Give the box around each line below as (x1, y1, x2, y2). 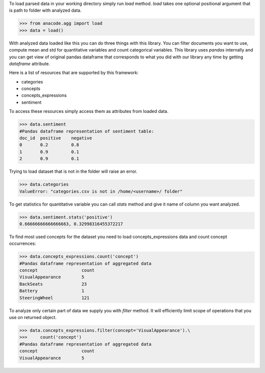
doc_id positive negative (19, 135, 92, 141)
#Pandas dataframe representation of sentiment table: (19, 128, 154, 134)
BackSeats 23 (19, 281, 87, 287)
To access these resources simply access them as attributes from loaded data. (9, 108, 169, 114)
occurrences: (9, 240, 36, 246)
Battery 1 (19, 288, 84, 294)
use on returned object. (9, 315, 56, 320)
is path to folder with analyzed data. (9, 7, 82, 13)
